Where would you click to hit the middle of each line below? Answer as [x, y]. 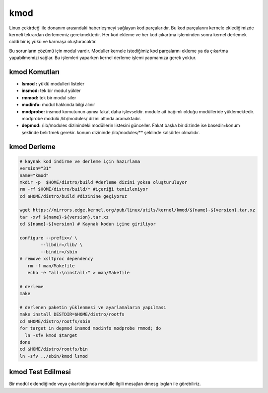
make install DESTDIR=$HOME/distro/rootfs [72, 314]
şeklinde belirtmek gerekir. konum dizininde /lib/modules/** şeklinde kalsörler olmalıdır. [111, 132]
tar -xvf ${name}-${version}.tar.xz [64, 217]
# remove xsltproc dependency [56, 259]
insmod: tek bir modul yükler [51, 91]
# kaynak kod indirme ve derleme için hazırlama [80, 161]
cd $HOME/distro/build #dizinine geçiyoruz [73, 196]
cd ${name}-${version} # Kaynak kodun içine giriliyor [88, 224]
